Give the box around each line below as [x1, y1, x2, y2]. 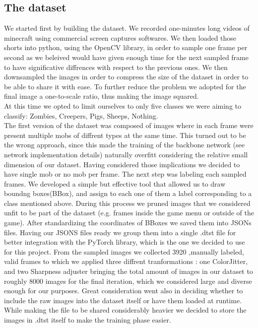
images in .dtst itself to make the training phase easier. [4, 315, 171, 325]
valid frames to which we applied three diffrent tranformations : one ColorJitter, [4, 256, 248, 266]
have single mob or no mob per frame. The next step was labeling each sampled [4, 169, 247, 179]
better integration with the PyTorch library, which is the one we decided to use [4, 237, 245, 247]
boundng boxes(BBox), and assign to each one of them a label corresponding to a [4, 188, 252, 198]
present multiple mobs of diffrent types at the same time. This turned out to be [4, 130, 246, 140]
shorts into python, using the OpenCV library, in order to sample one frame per [4, 42, 248, 53]
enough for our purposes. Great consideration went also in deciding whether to [4, 285, 243, 296]
